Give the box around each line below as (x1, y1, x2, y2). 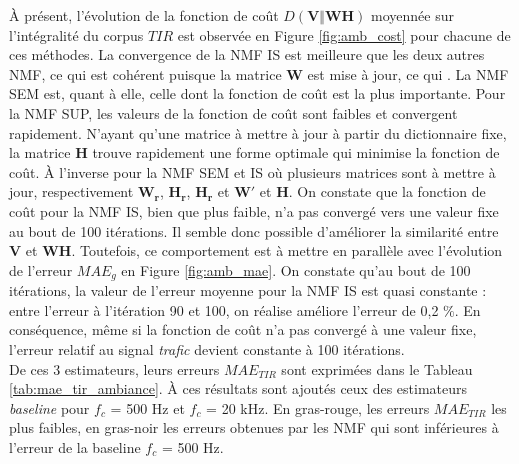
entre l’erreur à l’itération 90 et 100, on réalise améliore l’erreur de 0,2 (9, 299, 439, 320)
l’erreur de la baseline (9, 436, 141, 457)
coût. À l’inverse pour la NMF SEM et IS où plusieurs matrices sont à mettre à (9, 161, 496, 182)
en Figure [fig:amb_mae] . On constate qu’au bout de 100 (121, 259, 471, 280)
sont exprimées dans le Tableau (281, 358, 473, 379)
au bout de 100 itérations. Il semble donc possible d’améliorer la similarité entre (9, 220, 499, 241)
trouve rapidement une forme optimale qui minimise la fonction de (92, 142, 500, 163)
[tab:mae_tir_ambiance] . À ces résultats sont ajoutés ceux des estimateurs (9, 378, 468, 399)
